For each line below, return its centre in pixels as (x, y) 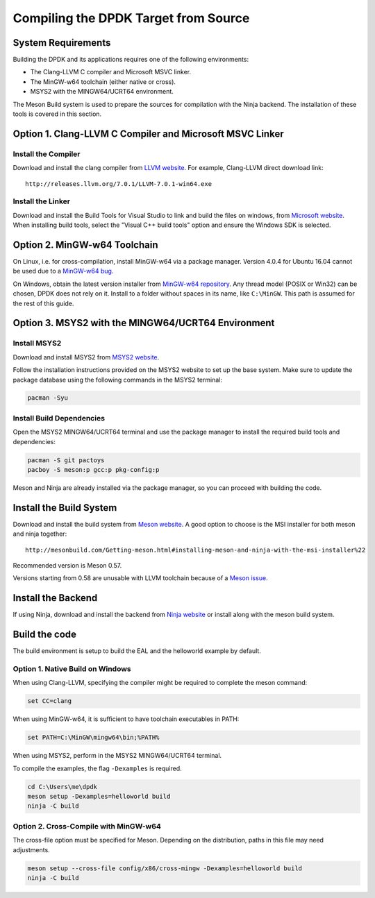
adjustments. (31, 849)
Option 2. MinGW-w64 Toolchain (86, 245)
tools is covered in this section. (57, 114)
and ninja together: (40, 534)
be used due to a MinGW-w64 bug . (63, 271)
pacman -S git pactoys (66, 460)
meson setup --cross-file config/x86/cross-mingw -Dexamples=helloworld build (165, 868)
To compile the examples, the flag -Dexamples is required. (97, 768)
